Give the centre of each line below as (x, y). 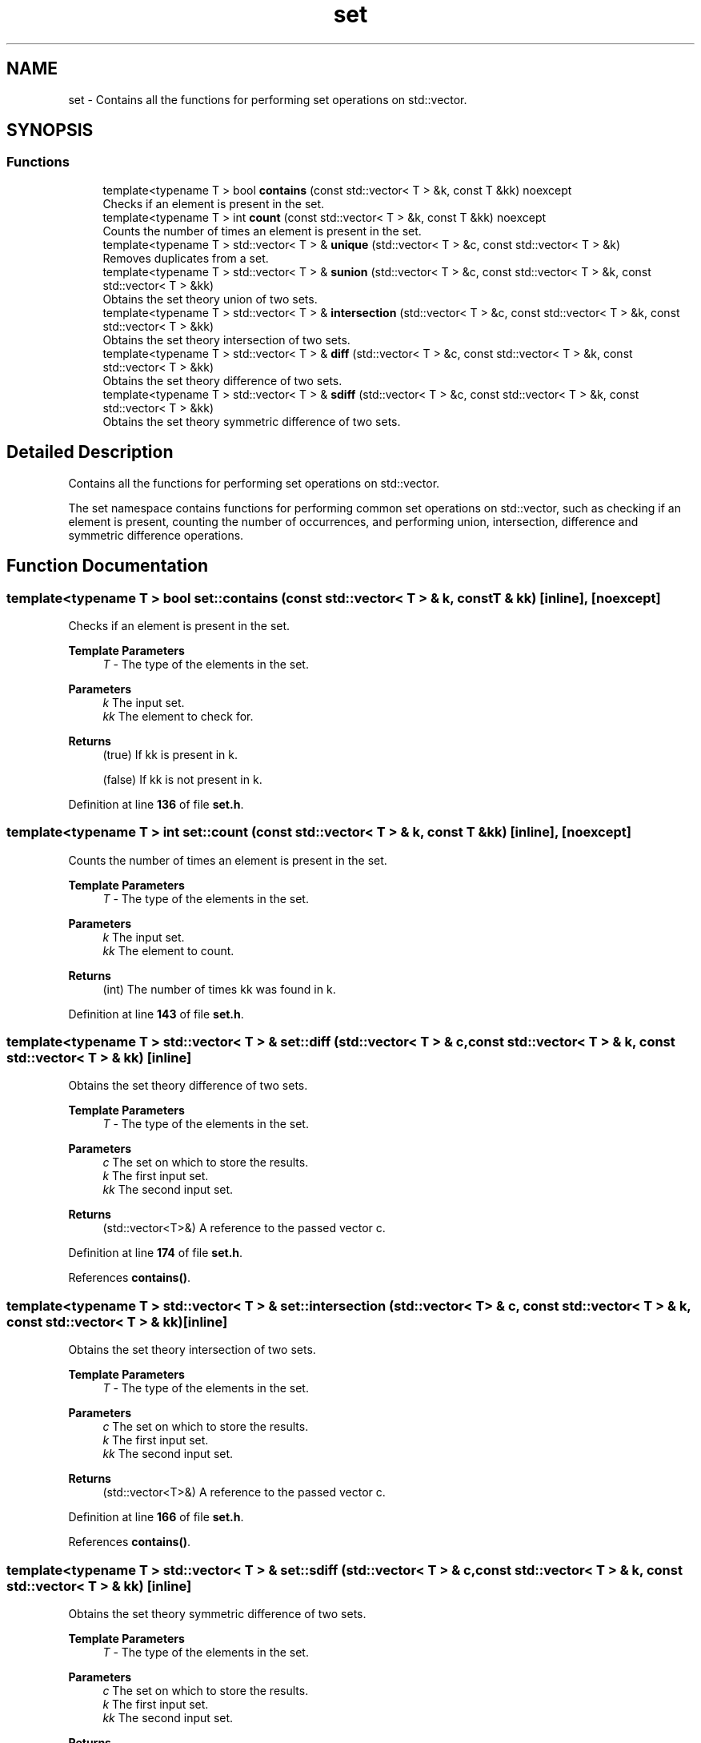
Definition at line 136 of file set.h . (156, 804)
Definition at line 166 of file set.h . (156, 1517)
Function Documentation (107, 566)
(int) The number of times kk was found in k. (219, 989)
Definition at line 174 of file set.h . (156, 1253)
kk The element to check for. (178, 716)
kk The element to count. (168, 950)
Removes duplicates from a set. (186, 258)
